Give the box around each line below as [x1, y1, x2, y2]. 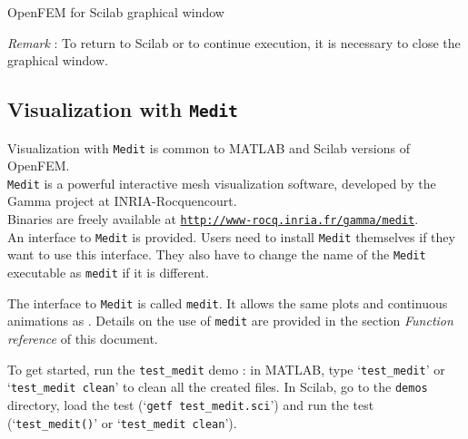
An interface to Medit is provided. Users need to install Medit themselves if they [7, 227, 455, 246]
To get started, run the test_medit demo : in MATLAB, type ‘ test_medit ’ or [7, 359, 445, 378]
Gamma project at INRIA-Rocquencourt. [7, 191, 237, 210]
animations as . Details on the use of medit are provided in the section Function [7, 311, 453, 330]
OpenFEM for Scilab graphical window [7, 3, 224, 21]
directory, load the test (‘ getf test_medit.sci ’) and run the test [7, 395, 374, 414]
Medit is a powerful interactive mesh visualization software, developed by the [7, 173, 436, 192]
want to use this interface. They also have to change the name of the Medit [7, 245, 426, 264]
